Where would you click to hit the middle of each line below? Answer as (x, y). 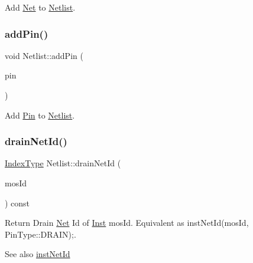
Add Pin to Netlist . (40, 115)
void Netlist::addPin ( (44, 55)
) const (17, 203)
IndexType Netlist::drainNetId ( (63, 163)
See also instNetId (38, 254)
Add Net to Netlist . (40, 7)
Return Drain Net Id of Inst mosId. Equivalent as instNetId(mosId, (127, 223)
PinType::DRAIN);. (40, 234)
